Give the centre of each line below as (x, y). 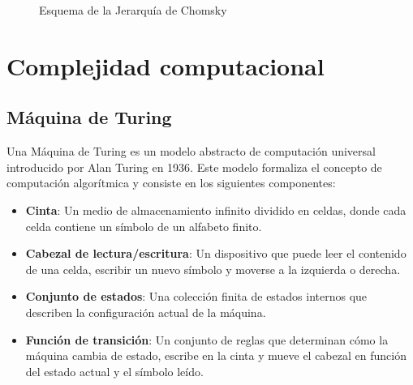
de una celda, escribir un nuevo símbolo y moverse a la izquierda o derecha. (213, 269)
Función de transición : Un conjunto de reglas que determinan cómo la (207, 339)
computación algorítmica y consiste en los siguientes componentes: (171, 183)
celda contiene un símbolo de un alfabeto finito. (144, 226)
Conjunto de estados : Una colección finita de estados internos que (196, 296)
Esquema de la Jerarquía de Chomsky (133, 10)
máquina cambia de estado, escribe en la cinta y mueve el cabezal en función (216, 355)
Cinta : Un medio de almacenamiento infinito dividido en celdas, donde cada (216, 210)
